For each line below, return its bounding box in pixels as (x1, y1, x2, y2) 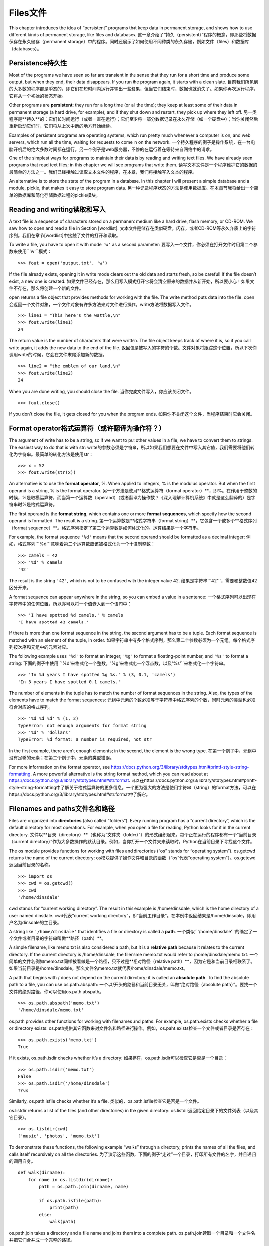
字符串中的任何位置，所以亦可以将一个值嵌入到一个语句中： (9, 601, 132, 607)
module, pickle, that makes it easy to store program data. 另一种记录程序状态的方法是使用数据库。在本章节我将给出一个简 (9, 185, 259, 191)
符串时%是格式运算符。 (9, 501, 57, 508)
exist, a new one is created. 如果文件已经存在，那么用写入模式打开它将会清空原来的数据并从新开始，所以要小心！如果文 (9, 278, 255, 284)
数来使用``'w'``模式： (9, 248, 52, 254)
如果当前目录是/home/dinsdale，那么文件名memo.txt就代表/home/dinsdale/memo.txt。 (9, 965, 188, 971)
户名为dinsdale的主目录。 (9, 920, 62, 926)
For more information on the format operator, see (9, 764, 110, 770)
